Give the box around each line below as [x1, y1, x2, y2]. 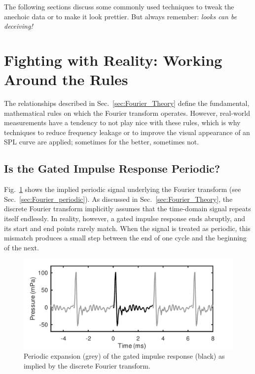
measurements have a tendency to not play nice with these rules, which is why [4, 117, 241, 128]
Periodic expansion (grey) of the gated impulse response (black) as [24, 351, 225, 361]
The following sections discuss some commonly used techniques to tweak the [4, 1, 234, 11]
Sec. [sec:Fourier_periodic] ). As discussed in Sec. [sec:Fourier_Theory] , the [4, 193, 233, 204]
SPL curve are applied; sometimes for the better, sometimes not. [4, 137, 199, 147]
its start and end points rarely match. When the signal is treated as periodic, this [4, 223, 251, 233]
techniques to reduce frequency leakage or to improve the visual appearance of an [4, 127, 250, 137]
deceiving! [4, 21, 33, 31]
